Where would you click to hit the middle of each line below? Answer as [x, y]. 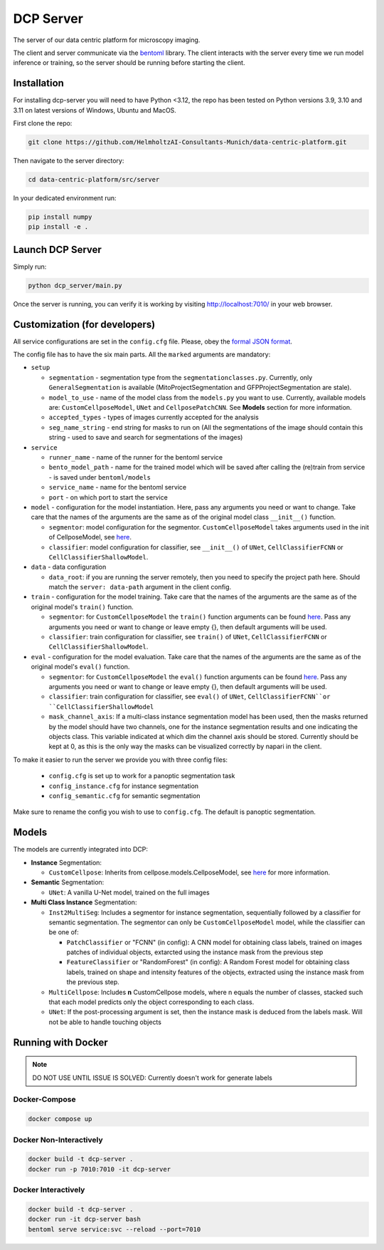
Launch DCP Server [58, 249]
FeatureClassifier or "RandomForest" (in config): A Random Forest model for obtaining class [208, 962]
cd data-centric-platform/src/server [94, 179]
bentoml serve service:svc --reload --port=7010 [114, 1229]
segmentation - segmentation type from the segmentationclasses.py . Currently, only [181, 377]
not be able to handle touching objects [105, 1022]
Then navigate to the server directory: [69, 160]
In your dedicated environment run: [65, 198]
